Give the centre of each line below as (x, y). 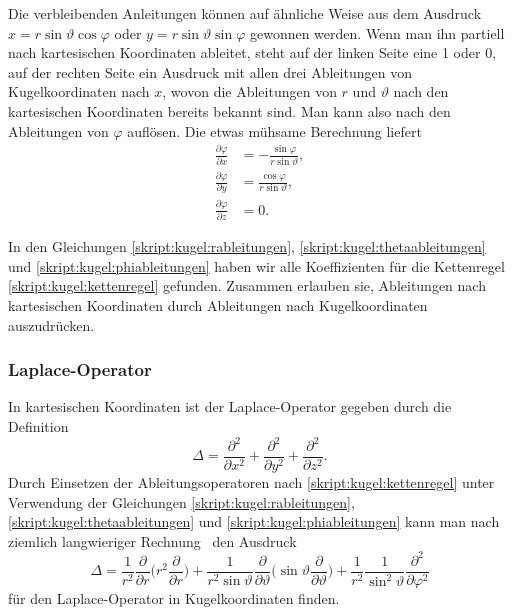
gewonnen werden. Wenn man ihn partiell (377, 32)
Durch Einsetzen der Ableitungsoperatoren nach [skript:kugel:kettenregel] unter (251, 482)
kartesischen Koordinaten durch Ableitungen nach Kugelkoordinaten (218, 304)
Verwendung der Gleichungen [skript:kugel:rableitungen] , (181, 501)
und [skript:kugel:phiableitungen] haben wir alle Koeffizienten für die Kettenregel (256, 265)
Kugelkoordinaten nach (79, 91)
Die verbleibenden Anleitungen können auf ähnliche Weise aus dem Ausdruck (245, 13)
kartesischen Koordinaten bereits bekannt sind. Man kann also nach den (229, 110)
